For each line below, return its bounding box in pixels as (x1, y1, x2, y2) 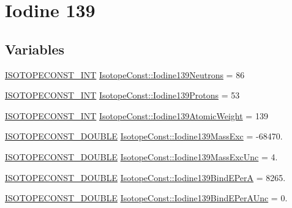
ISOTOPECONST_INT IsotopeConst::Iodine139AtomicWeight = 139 (5, 109, 268, 122)
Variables (5, 39, 65, 58)
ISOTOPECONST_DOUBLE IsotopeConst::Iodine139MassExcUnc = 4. (5, 150, 278, 163)
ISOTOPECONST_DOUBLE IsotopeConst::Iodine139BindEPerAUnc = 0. (5, 191, 288, 204)
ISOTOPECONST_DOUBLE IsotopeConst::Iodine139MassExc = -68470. (5, 130, 283, 143)
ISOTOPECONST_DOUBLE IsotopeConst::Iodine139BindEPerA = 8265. (5, 171, 286, 184)
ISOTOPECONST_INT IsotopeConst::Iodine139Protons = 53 (5, 89, 240, 102)
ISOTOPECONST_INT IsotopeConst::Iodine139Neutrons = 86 (5, 68, 245, 81)
